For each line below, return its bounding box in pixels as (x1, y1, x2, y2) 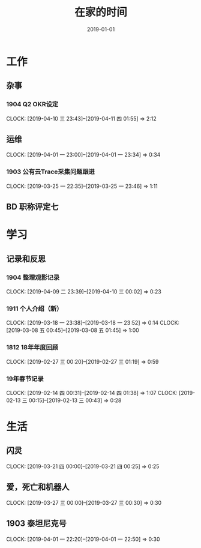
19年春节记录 (6, 375, 44, 383)
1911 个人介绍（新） (6, 304, 63, 313)
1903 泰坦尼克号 (6, 519, 67, 529)
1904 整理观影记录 (6, 273, 60, 282)
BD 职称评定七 (6, 202, 59, 212)
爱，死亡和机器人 (6, 482, 70, 492)
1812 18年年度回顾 (6, 343, 59, 352)
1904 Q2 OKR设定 (6, 100, 59, 109)
